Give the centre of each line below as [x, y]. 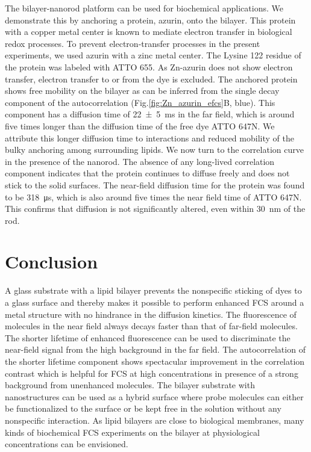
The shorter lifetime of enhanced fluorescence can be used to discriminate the [148, 337]
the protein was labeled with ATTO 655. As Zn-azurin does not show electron [149, 67]
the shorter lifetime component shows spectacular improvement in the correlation [155, 361]
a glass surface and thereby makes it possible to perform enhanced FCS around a [155, 302]
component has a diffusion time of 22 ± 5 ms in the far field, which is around [150, 114]
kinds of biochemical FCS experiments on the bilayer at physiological [132, 432]
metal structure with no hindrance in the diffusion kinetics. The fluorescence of [151, 314]
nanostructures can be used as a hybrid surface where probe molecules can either [154, 396]
